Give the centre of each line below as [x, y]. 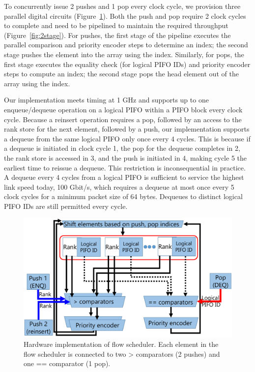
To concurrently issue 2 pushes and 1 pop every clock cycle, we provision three [122, 6]
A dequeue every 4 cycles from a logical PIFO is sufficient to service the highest [124, 177]
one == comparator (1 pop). [67, 363]
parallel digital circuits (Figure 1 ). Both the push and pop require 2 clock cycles [125, 16]
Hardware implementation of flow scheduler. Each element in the [121, 344]
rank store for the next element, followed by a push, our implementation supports [127, 129]
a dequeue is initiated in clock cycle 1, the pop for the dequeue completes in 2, [122, 148]
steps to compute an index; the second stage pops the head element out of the [121, 74]
